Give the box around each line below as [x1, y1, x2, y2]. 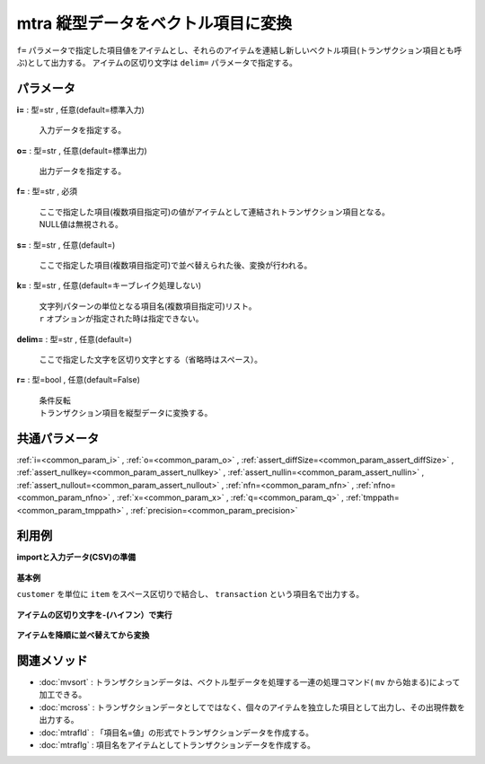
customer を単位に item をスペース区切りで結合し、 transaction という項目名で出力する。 [16, 589, 364, 600]
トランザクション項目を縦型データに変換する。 [39, 408, 213, 418]
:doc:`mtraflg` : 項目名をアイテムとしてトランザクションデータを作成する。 [39, 739, 316, 750]
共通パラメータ [16, 431, 100, 446]
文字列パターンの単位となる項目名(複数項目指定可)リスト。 [39, 301, 257, 312]
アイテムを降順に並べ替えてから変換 [16, 629, 150, 641]
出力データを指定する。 [39, 166, 126, 177]
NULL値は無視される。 [39, 219, 123, 230]
